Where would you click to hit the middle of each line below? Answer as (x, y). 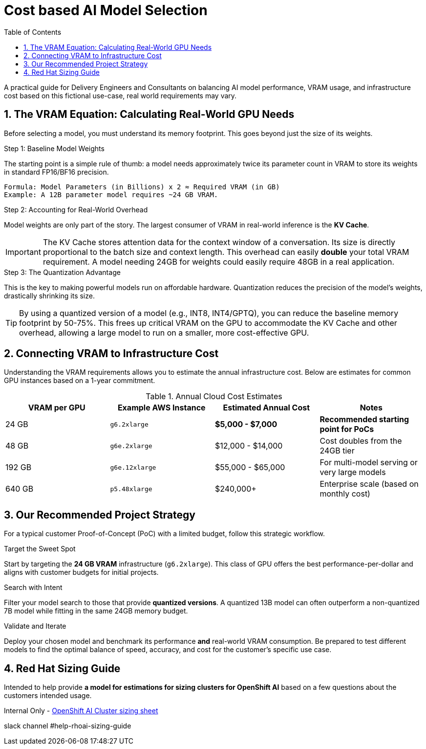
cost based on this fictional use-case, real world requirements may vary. (120, 95)
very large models (353, 472)
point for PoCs (347, 429)
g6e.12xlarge (133, 467)
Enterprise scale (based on (369, 484)
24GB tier (337, 451)
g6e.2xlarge (131, 446)
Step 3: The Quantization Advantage (62, 272)
